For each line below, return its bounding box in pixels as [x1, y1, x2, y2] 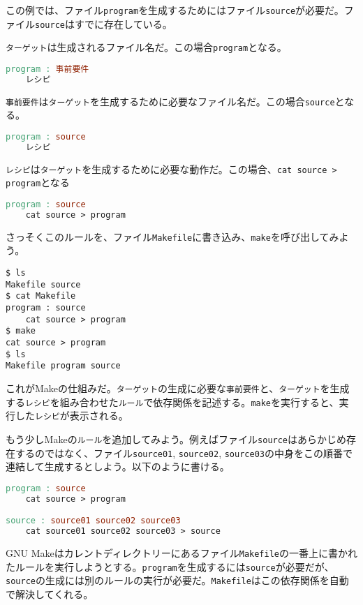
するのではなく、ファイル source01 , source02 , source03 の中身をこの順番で [15, 445, 353, 460]
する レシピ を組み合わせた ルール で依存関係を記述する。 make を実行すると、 [6, 394, 339, 409]
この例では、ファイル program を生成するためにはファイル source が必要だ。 [6, 3, 344, 17]
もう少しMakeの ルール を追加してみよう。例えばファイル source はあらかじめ [6, 431, 347, 446]
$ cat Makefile [6, 291, 76, 301]
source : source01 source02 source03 [6, 516, 181, 526]
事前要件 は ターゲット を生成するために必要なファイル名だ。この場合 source [6, 94, 335, 108]
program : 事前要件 [6, 64, 89, 74]
